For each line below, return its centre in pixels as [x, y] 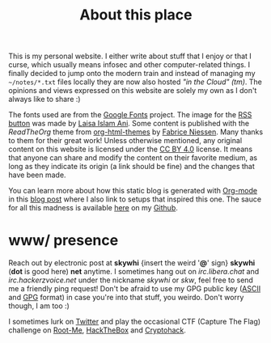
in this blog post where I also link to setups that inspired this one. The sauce [135, 199]
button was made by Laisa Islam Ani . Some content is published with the [129, 124]
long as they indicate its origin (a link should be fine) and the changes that [131, 167]
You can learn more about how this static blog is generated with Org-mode [133, 191]
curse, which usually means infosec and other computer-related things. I [129, 65]
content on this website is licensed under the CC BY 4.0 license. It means [131, 149]
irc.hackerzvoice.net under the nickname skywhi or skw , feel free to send [131, 280]
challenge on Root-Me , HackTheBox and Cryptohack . [97, 330]
